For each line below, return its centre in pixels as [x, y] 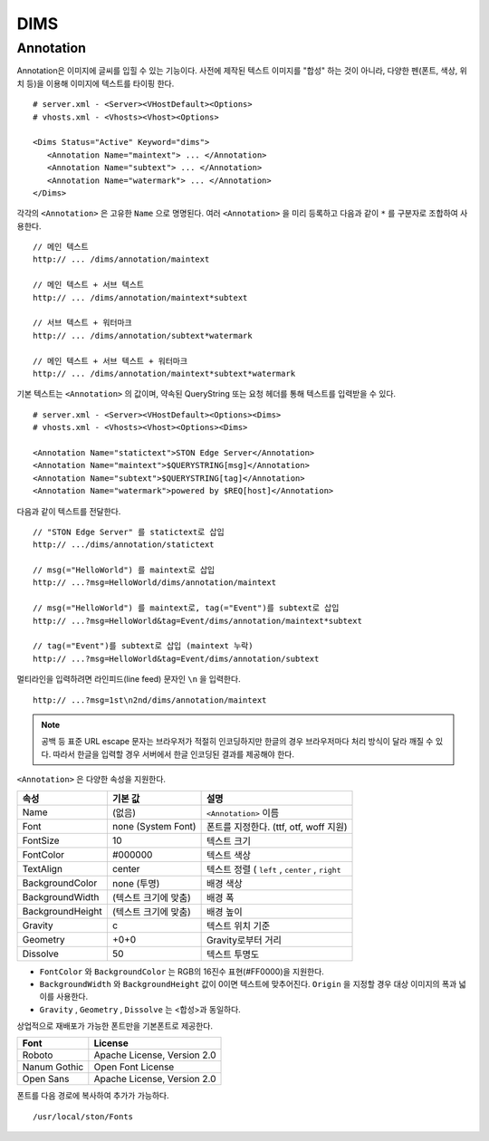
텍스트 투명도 [233, 954]
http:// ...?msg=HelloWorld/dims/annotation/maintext [154, 583]
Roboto [38, 1055]
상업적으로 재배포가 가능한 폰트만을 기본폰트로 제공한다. [115, 1026]
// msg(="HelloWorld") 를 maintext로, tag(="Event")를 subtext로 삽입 [186, 608]
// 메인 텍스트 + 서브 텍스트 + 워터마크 [110, 361]
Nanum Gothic [53, 1067]
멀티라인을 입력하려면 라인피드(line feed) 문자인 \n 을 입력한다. [129, 679]
